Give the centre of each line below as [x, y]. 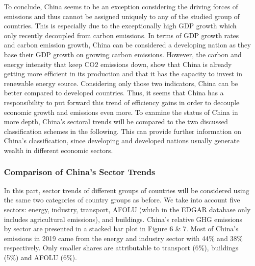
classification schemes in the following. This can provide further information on [123, 131]
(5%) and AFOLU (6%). [40, 257]
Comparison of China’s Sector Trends [80, 172]
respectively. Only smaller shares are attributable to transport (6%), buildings [121, 248]
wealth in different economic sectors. [59, 150]
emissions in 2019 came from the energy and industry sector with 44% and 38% [124, 238]
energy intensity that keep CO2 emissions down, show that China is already [118, 64]
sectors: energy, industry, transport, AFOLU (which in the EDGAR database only [127, 209]
